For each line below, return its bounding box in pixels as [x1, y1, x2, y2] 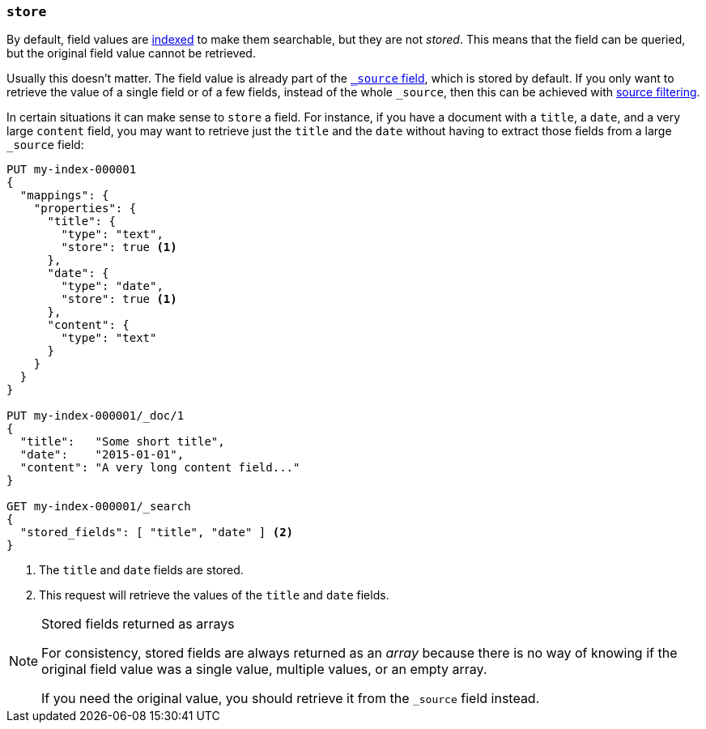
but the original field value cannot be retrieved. [6, 46, 256, 61]
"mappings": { [19, 189, 109, 202]
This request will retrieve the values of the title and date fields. [39, 588, 389, 603]
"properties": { [33, 202, 137, 215]
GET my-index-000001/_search [6, 500, 191, 514]
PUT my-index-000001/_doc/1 [6, 409, 185, 423]
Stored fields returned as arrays [41, 616, 235, 633]
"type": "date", [61, 279, 164, 293]
